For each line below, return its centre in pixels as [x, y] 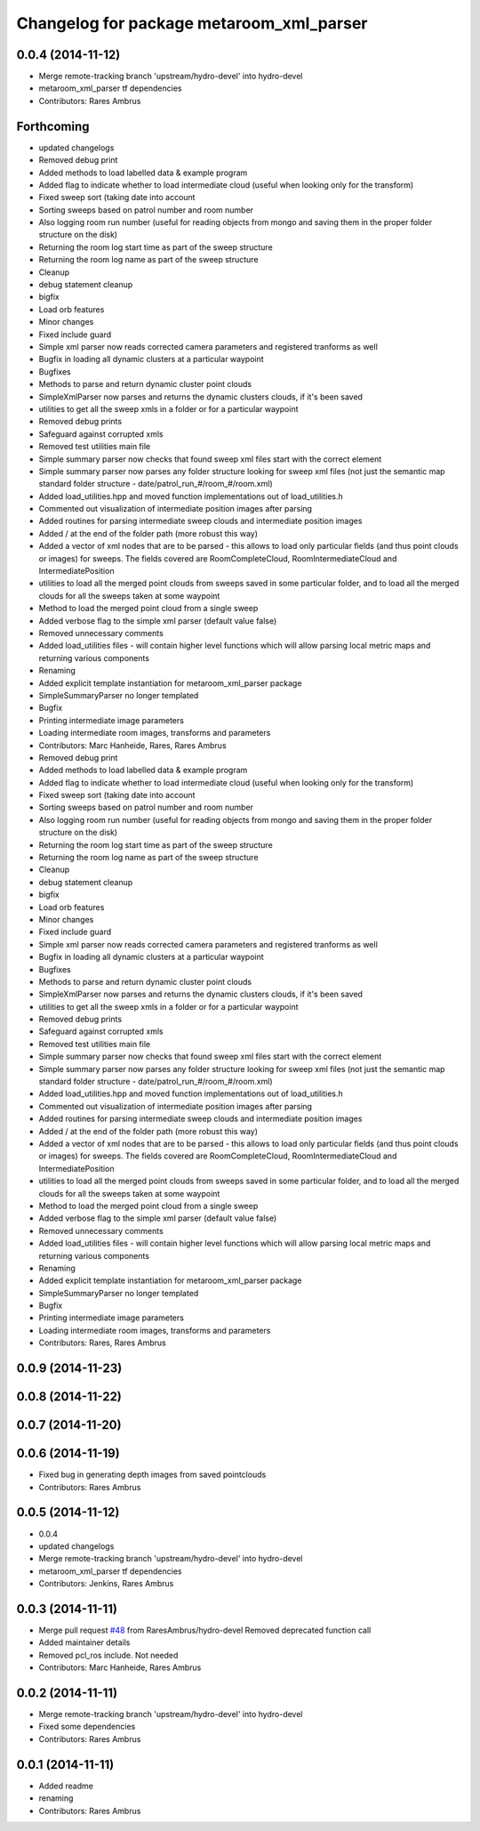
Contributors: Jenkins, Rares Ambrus [106, 1584]
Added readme [66, 1786]
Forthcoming [53, 126]
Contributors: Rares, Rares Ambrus [102, 1343]
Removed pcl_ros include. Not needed [108, 1655]
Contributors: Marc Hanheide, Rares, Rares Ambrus [132, 745]
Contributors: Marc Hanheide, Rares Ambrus [120, 1667]
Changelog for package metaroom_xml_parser [192, 23]
